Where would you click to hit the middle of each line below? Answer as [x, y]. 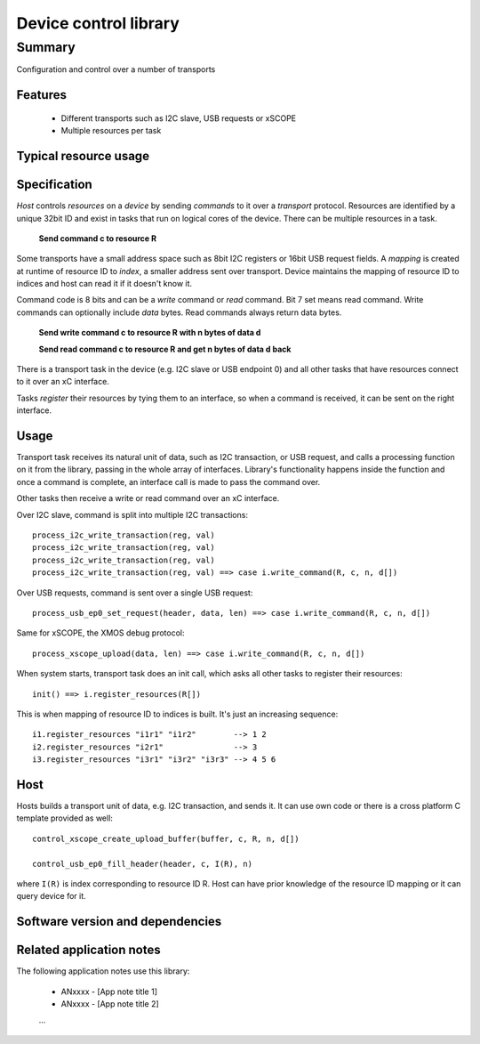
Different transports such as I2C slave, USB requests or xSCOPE [179, 118]
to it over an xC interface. [63, 382]
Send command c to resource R [98, 238]
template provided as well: [64, 818]
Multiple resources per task [111, 131]
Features [41, 95]
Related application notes [88, 950]
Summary [46, 47]
